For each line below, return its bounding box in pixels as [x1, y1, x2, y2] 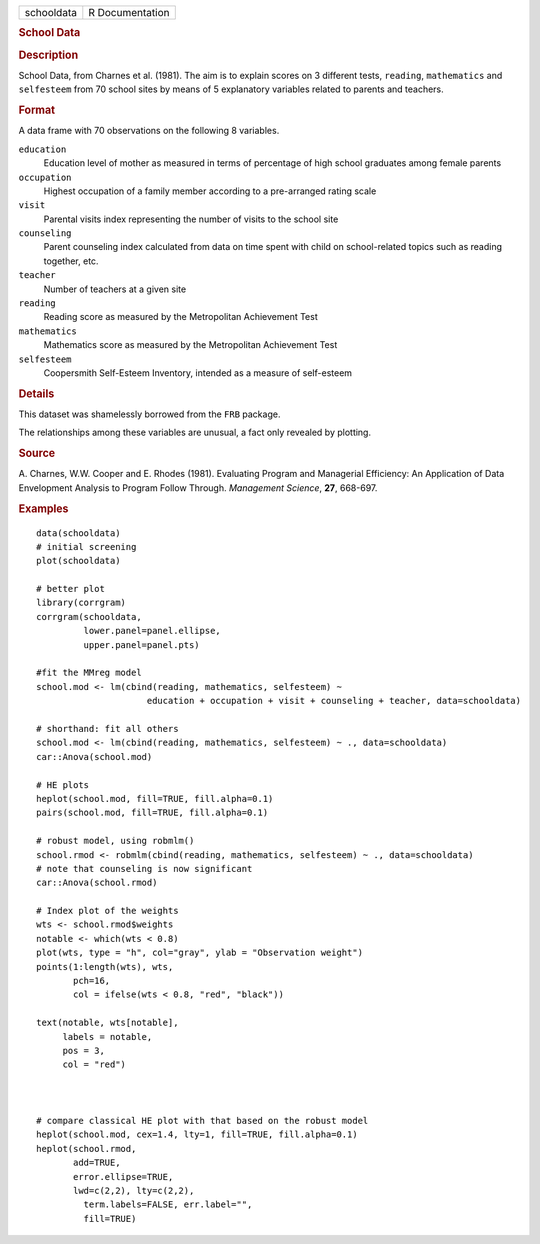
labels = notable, [62, 1031, 153, 1042]
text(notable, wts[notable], [36, 1017, 179, 1029]
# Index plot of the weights [36, 905, 179, 917]
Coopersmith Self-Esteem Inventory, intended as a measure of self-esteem [43, 367, 353, 379]
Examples [18, 501, 69, 515]
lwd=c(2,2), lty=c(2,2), [73, 1185, 195, 1196]
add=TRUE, [73, 1157, 121, 1169]
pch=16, [73, 975, 111, 987]
